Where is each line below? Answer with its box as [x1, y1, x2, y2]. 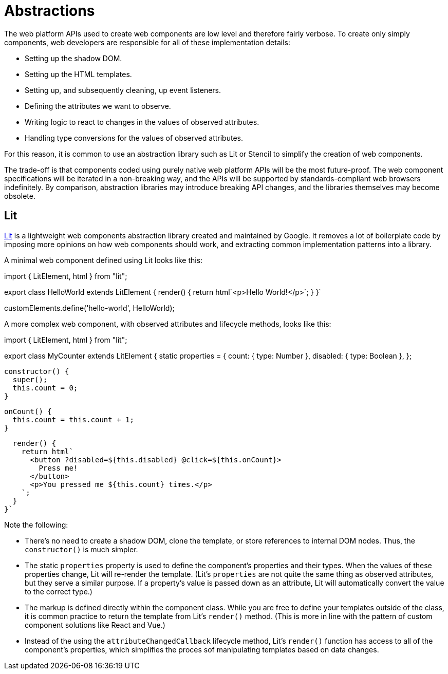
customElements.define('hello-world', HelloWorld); [4, 303, 175, 312]
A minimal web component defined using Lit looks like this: [4, 255, 203, 265]
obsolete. [4, 191, 35, 200]
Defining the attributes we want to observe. [25, 101, 171, 110]
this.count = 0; [12, 383, 78, 392]
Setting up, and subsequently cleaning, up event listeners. [25, 85, 221, 95]
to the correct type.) [25, 587, 92, 596]
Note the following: [4, 520, 68, 529]
